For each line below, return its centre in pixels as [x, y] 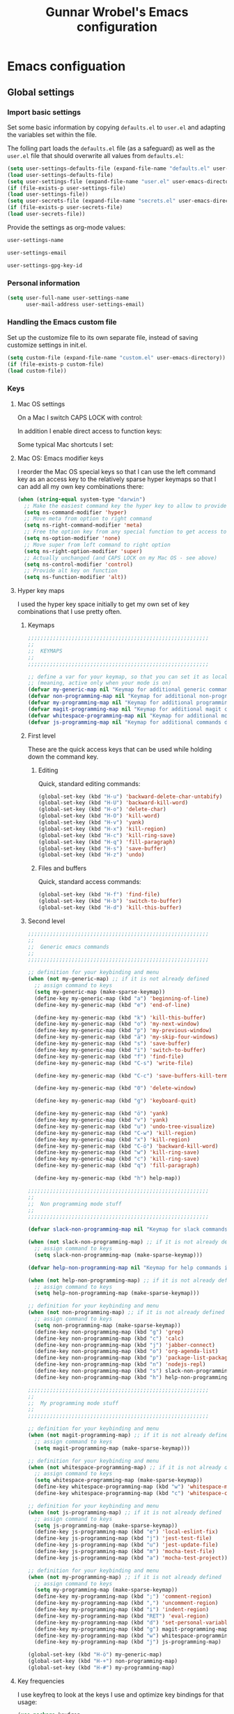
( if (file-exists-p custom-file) [56, 364]
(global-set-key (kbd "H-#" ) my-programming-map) [101, 1668]
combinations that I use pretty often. [69, 612]
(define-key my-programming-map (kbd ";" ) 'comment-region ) [123, 1597]
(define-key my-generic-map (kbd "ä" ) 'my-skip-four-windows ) [126, 1037]
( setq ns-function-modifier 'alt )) [76, 578]
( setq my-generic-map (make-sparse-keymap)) [100, 992]
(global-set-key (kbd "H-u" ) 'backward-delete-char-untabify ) [130, 797]
